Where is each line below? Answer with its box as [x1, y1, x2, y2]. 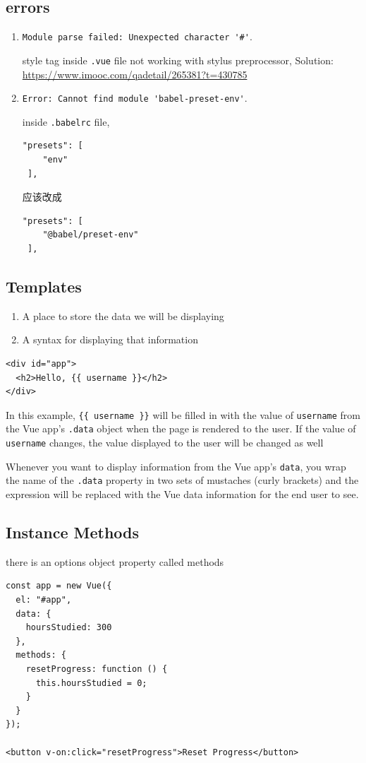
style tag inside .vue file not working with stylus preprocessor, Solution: [22, 52, 334, 67]
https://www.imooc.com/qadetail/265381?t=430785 [22, 66, 248, 81]
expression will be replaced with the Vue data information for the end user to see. [6, 487, 359, 502]
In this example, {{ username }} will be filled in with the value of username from [6, 407, 360, 422]
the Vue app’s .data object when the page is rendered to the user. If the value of [6, 421, 356, 436]
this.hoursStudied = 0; [35, 678, 147, 688]
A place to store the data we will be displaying [22, 308, 224, 323]
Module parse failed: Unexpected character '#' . [22, 29, 252, 44]
